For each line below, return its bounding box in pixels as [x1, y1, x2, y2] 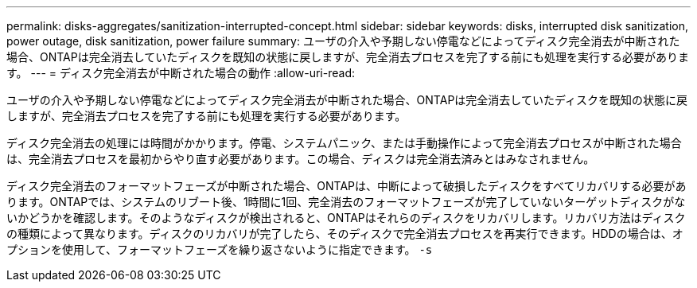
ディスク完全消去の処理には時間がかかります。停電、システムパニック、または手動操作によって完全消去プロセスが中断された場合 [6, 136, 682, 150]
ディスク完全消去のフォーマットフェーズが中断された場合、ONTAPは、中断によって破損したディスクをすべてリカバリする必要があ [6, 179, 687, 193]
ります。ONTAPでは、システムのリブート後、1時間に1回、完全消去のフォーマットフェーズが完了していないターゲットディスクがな [6, 195, 686, 208]
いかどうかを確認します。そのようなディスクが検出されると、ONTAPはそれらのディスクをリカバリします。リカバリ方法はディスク [6, 211, 686, 224]
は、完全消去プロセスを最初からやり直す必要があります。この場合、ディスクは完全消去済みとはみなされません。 [6, 152, 595, 165]
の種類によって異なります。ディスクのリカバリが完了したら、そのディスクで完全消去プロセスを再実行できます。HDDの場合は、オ [6, 227, 683, 240]
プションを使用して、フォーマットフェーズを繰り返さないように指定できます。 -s [6, 243, 433, 256]
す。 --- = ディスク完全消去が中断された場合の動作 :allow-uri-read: [6, 66, 355, 80]
